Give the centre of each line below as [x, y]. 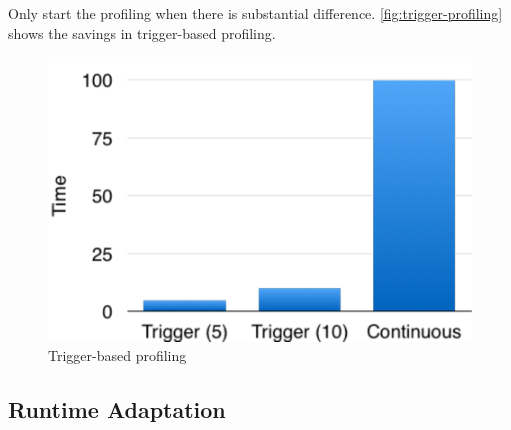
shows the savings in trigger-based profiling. [142, 32]
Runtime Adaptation [117, 409]
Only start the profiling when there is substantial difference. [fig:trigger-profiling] [255, 13]
